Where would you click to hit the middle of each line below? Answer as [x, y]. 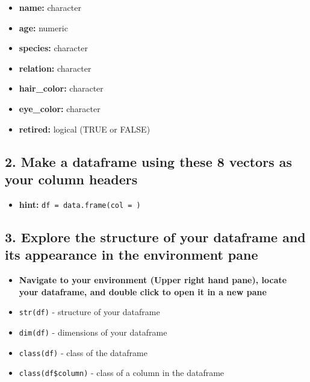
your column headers [71, 179]
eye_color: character [60, 108]
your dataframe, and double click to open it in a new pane [143, 291]
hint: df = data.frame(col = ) [80, 204]
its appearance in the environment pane [132, 255]
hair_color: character [61, 88]
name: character [50, 7]
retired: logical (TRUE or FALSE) [85, 129]
